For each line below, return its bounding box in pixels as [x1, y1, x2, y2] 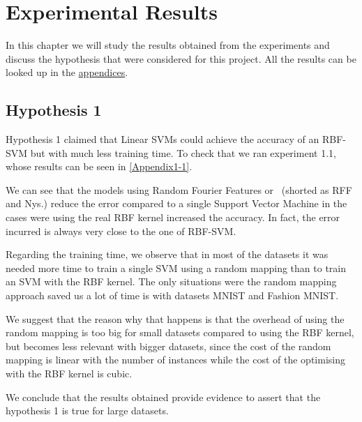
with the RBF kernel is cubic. [6, 366, 133, 381]
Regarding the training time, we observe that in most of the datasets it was [6, 247, 329, 262]
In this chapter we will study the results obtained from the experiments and [6, 38, 330, 52]
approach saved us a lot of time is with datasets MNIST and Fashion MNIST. [6, 288, 339, 303]
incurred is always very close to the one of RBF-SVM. [6, 223, 236, 238]
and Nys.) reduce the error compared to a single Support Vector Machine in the [6, 196, 347, 211]
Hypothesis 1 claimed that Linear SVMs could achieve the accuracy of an [6, 132, 319, 146]
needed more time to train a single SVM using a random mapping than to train [6, 260, 346, 275]
